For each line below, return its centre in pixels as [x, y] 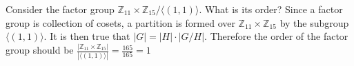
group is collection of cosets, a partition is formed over [120, 22]
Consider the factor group [60, 9]
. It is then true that [87, 36]
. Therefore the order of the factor [276, 36]
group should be [40, 50]
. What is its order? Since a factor [271, 9]
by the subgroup [314, 22]
